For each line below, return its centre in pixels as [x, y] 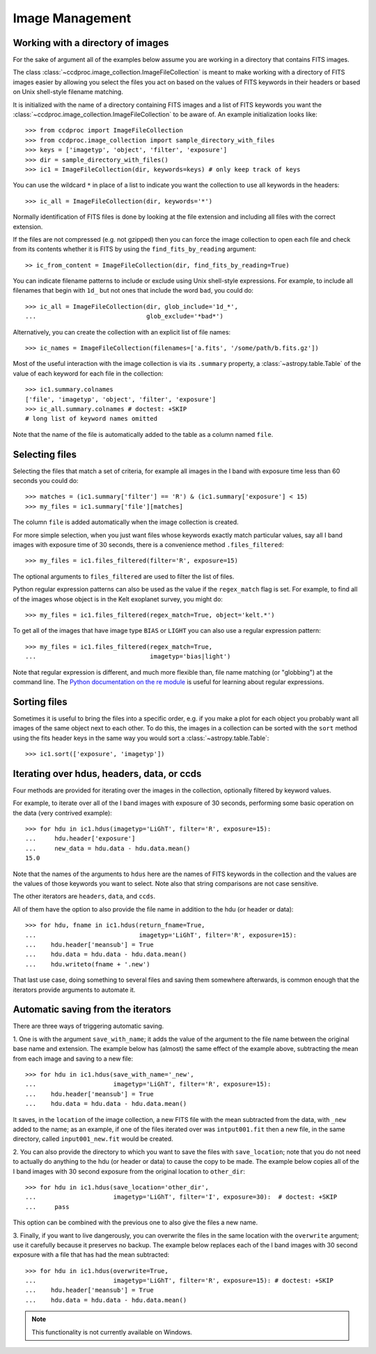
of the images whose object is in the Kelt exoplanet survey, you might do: [118, 599]
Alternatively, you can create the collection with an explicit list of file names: [122, 332]
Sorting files [40, 701]
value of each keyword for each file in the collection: [88, 374]
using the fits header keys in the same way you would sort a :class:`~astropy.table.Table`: [141, 738]
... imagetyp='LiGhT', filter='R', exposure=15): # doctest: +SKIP [180, 1281]
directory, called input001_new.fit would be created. [93, 1139]
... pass [47, 1207]
